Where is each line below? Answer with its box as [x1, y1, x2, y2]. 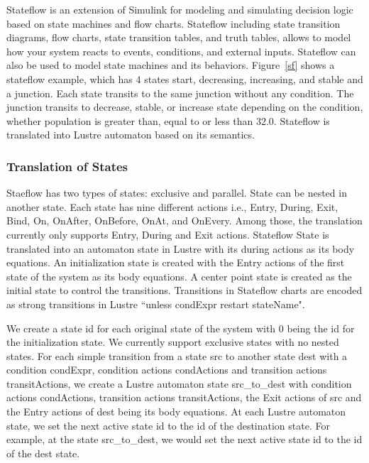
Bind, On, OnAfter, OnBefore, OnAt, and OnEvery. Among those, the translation [6, 213, 363, 228]
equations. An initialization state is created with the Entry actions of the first [6, 255, 345, 270]
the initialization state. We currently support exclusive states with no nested [6, 334, 339, 349]
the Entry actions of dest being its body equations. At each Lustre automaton [6, 404, 346, 419]
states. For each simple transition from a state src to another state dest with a [6, 348, 348, 363]
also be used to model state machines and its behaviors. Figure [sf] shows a [6, 58, 335, 72]
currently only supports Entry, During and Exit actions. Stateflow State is [6, 227, 329, 241]
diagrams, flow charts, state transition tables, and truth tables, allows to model [6, 30, 351, 45]
